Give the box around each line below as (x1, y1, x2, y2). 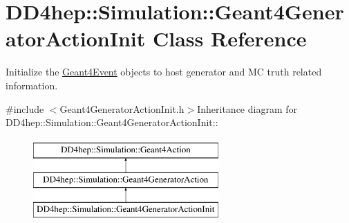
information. (6, 78, 58, 92)
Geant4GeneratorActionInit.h (59, 101, 185, 116)
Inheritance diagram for (197, 101, 298, 116)
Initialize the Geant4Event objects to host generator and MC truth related (6, 64, 322, 79)
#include (6, 101, 44, 116)
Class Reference (152, 24, 307, 53)
